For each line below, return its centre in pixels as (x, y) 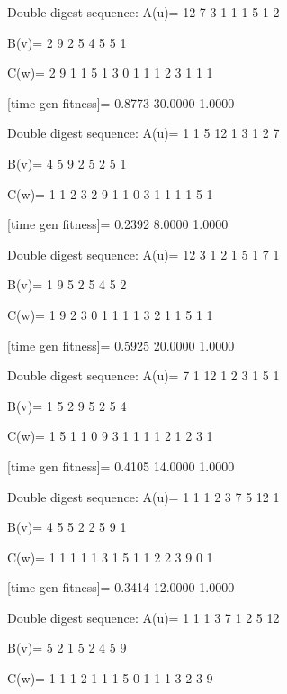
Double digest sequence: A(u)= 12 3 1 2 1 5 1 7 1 (143, 254)
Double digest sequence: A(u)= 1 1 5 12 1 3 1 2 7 (143, 133)
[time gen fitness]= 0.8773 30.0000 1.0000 (121, 102)
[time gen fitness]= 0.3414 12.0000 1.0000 (121, 587)
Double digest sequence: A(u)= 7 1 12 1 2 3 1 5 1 (143, 375)
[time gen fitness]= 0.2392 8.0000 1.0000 (118, 224)
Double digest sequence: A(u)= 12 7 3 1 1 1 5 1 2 (143, 12)
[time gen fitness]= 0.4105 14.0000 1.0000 (121, 466)
